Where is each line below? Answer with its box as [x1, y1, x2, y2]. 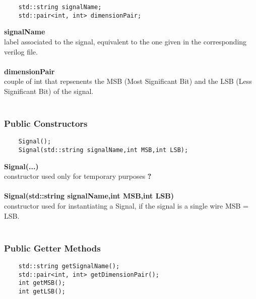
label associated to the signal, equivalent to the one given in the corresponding [4, 36, 247, 46]
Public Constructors [4, 117, 88, 129]
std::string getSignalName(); [18, 262, 120, 270]
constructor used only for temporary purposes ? [4, 171, 152, 181]
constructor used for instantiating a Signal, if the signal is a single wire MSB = [4, 200, 249, 211]
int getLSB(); [18, 287, 66, 295]
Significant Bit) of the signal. [4, 85, 94, 96]
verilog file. [4, 46, 38, 57]
